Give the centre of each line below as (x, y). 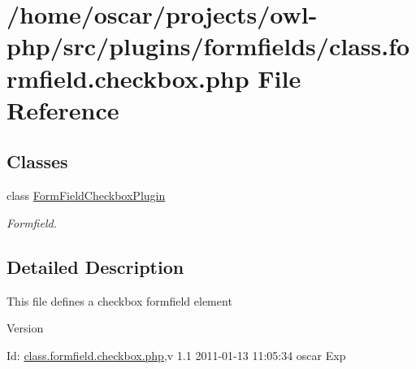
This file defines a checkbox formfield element (119, 300)
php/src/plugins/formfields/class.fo (208, 46)
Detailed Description (95, 266)
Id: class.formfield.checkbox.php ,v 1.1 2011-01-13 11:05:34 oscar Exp (176, 355)
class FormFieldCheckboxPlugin (86, 195)
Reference (63, 109)
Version (25, 328)
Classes (37, 161)
